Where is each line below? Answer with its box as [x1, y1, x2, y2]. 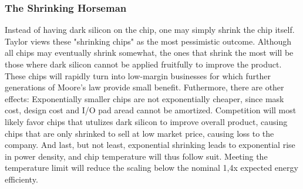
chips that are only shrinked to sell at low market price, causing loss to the [5, 127, 274, 139]
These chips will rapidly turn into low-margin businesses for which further [5, 69, 271, 82]
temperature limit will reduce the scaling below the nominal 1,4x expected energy [5, 161, 298, 174]
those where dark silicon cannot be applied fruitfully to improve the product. [5, 58, 282, 70]
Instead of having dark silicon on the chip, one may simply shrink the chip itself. [5, 23, 295, 36]
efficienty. [5, 173, 38, 185]
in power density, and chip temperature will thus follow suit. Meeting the [5, 150, 268, 162]
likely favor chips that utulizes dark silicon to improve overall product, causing [5, 115, 288, 127]
